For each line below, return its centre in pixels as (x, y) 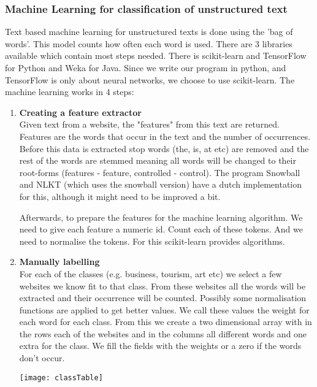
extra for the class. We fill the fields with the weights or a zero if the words (160, 346)
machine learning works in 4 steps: (70, 92)
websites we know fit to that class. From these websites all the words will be (162, 285)
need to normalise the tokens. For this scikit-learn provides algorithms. (152, 241)
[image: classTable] (61, 377)
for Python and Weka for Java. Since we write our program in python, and (146, 67)
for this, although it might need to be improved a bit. (120, 196)
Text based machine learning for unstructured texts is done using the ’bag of (149, 32)
